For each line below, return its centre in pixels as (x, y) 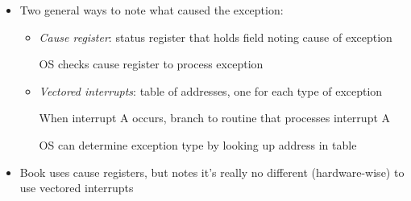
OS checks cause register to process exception (151, 64)
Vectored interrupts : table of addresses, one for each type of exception (211, 90)
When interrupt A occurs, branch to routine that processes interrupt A (215, 118)
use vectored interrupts (77, 188)
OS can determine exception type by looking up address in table (198, 144)
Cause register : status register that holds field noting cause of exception (216, 37)
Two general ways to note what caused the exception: (152, 10)
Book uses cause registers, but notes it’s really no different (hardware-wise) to (212, 172)
